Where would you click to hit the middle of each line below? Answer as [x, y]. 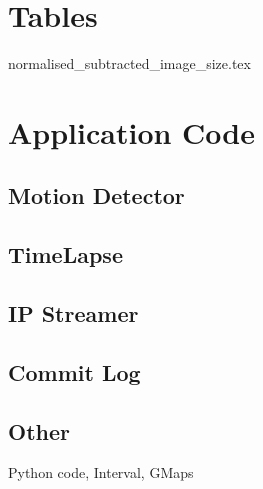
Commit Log [74, 371]
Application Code [132, 131]
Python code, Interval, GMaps [101, 472]
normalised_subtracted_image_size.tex [129, 63]
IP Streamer [73, 313]
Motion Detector [96, 195]
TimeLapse [65, 254]
